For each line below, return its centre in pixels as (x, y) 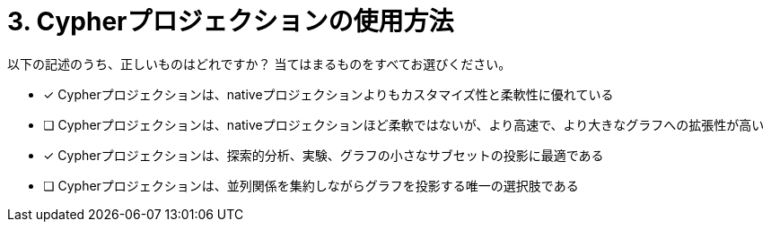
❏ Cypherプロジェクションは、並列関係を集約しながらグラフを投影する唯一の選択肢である (311, 185)
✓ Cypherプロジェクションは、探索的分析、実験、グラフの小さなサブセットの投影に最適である (324, 155)
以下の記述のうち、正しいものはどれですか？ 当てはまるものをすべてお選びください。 (259, 64)
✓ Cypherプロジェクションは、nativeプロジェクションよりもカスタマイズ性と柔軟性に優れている (329, 94)
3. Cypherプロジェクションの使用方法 (231, 21)
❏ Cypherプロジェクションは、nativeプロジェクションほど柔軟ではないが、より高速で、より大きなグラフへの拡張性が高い (404, 124)
